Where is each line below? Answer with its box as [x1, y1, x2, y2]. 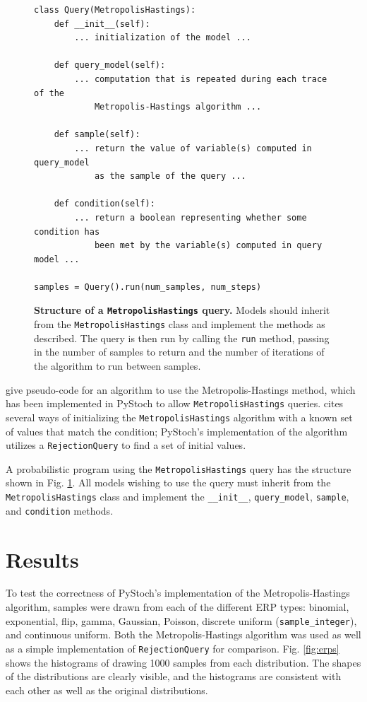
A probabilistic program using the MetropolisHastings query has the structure [6, 461, 351, 476]
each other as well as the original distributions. [6, 682, 208, 697]
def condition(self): [54, 199, 155, 209]
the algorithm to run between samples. [34, 358, 201, 373]
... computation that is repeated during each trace [74, 74, 327, 84]
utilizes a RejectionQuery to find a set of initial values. [6, 438, 246, 452]
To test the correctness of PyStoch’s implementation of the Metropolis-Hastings [6, 585, 350, 600]
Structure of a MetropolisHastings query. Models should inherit [34, 303, 330, 317]
